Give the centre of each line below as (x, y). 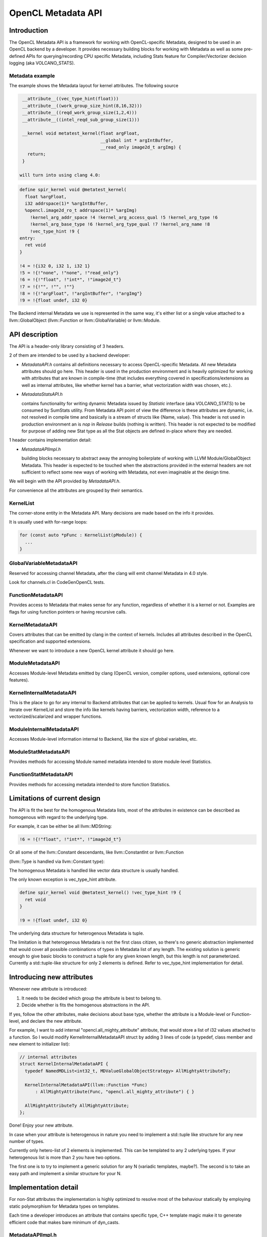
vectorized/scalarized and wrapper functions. (56, 716)
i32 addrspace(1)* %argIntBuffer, (67, 204)
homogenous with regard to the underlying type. (59, 817)
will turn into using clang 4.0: (60, 175)
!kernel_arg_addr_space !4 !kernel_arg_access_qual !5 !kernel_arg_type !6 (124, 217)
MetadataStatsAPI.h (42, 394)
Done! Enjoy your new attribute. (41, 1125)
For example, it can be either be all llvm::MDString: (61, 826)
